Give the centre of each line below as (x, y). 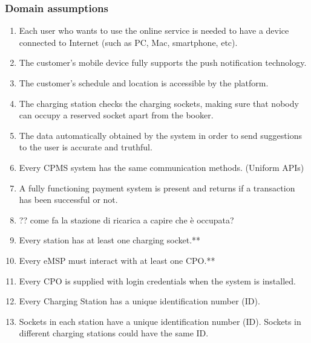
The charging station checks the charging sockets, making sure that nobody (159, 103)
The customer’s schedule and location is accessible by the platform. (144, 83)
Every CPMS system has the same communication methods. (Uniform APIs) (162, 167)
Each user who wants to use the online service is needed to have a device (154, 30)
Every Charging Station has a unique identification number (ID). (139, 301)
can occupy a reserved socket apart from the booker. (116, 115)
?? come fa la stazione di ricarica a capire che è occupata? (126, 220)
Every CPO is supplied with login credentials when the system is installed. (157, 280)
